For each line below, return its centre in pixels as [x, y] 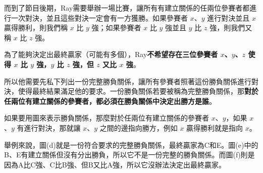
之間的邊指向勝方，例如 [139, 127]
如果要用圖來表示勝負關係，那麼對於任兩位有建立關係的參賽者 [107, 118]
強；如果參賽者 [116, 27]
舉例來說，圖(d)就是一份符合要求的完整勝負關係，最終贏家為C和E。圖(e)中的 [131, 145]
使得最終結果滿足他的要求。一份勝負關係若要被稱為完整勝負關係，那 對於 [138, 91]
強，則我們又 [231, 27]
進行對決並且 [228, 17]
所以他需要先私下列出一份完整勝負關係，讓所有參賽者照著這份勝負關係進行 [128, 81]
